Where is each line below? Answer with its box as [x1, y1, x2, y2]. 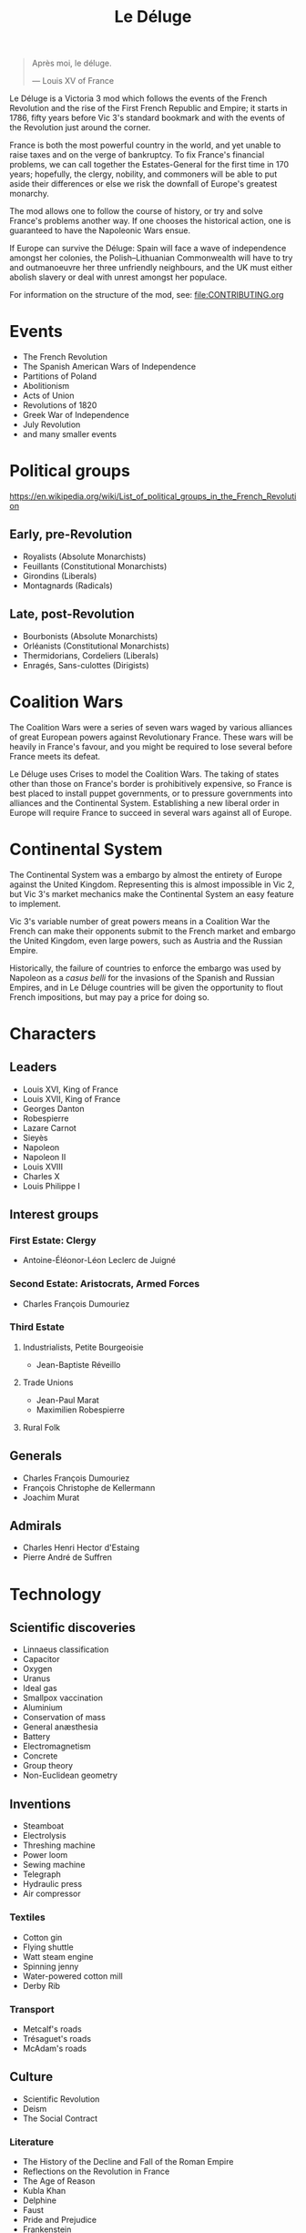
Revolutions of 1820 [22, 400, 97, 411]
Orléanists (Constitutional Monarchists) [22, 640, 170, 651]
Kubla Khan [22, 2185, 66, 2196]
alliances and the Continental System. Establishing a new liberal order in [9, 797, 280, 808]
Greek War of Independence [22, 410, 129, 421]
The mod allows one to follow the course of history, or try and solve [9, 206, 263, 217]
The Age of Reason [22, 2175, 96, 2187]
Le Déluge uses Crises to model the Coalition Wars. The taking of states [9, 768, 280, 780]
